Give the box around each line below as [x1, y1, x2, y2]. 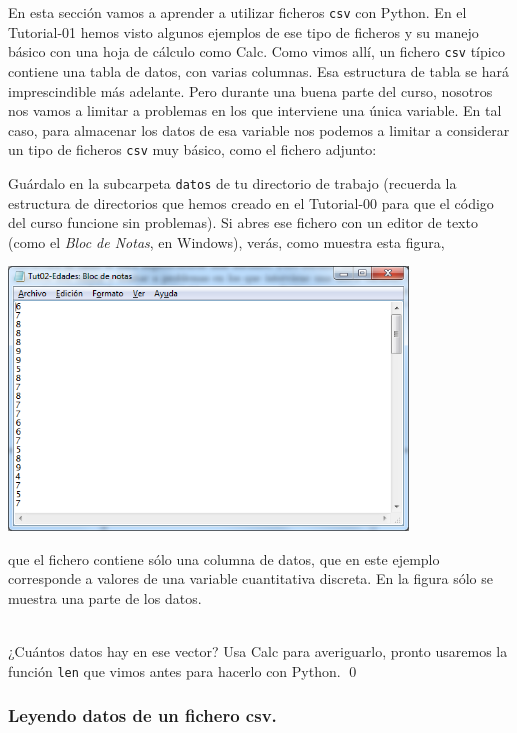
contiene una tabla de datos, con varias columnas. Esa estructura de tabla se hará [8, 60, 509, 81]
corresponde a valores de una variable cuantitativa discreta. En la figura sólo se [8, 568, 493, 589]
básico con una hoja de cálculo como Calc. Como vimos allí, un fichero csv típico [8, 41, 505, 62]
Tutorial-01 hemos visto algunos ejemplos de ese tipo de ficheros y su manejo [8, 21, 479, 42]
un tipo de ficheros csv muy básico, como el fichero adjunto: [8, 139, 377, 160]
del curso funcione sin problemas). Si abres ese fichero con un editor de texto [8, 212, 478, 233]
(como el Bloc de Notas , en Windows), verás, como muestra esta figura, [8, 231, 445, 252]
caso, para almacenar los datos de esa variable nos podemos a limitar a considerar [8, 119, 510, 140]
